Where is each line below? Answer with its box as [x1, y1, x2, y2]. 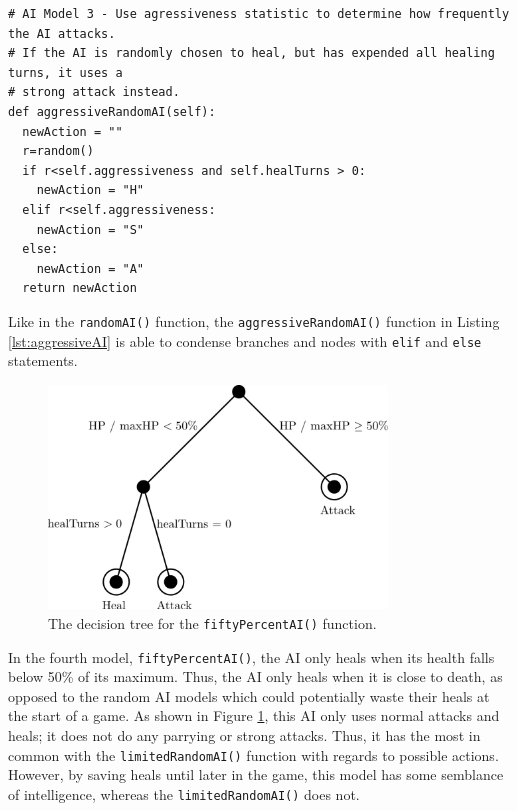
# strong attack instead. [8, 85, 180, 100]
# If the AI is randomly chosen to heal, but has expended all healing [8, 46, 495, 61]
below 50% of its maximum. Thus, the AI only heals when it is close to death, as [8, 666, 503, 687]
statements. [8, 350, 78, 371]
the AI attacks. [8, 26, 116, 41]
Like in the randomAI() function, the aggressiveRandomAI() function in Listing [8, 310, 500, 331]
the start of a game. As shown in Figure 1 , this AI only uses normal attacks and [8, 705, 500, 726]
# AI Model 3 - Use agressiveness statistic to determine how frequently [8, 7, 510, 21]
